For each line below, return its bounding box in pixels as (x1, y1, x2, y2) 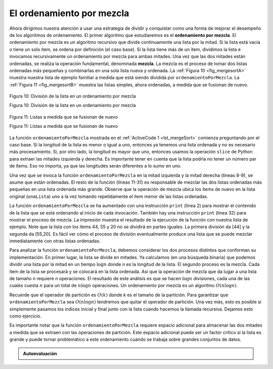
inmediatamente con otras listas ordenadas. (9, 238, 101, 244)
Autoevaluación (23, 350, 58, 356)
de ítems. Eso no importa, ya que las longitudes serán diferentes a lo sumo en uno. (9, 163, 182, 169)
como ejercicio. (9, 313, 41, 319)
